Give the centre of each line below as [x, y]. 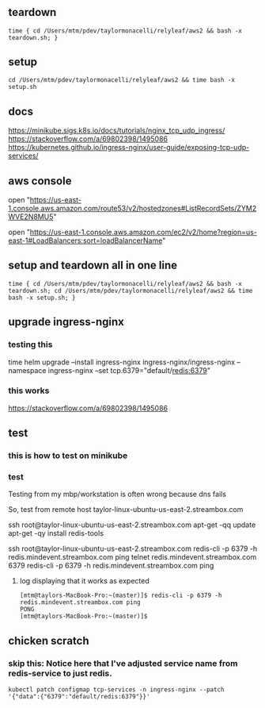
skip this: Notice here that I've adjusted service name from [123, 663]
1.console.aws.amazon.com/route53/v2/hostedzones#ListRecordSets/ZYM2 [132, 209]
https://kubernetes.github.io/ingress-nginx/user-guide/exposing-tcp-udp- [129, 148]
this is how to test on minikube [68, 456]
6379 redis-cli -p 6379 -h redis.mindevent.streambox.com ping [111, 566]
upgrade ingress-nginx [66, 322]
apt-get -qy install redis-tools [56, 533]
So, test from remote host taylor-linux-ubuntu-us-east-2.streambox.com [126, 510]
